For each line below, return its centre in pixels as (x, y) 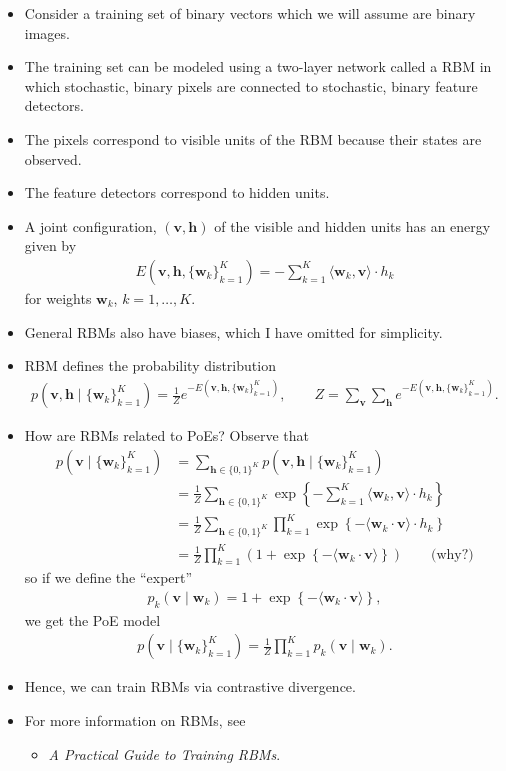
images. (47, 32)
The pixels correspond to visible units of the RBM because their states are (253, 138)
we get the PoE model (92, 619)
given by (50, 245)
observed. (53, 158)
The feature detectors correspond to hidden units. (177, 192)
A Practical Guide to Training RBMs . (164, 753)
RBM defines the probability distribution (150, 365)
